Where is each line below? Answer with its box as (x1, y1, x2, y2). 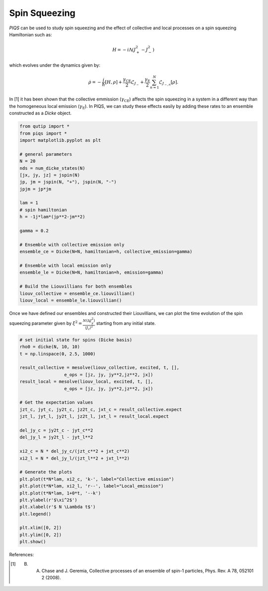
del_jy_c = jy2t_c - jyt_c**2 (19, 428, 93, 433)
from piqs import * (19, 130, 67, 136)
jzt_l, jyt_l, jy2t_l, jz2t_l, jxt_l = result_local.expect (19, 413, 169, 419)
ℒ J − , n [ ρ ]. (159, 79, 179, 87)
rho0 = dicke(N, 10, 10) (19, 344, 80, 350)
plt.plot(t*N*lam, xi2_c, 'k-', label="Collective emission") (19, 476, 174, 482)
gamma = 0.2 (19, 228, 49, 234)
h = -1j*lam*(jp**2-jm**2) (19, 214, 85, 220)
